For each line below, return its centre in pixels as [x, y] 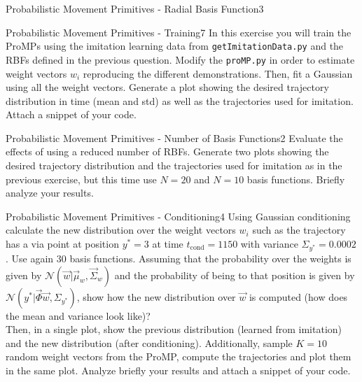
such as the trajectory [299, 230]
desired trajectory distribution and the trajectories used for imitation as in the [174, 165]
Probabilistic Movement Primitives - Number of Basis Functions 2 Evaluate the [174, 137]
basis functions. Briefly [296, 179]
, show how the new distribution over [156, 296]
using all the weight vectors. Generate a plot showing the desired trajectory [167, 87]
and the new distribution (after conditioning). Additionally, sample [149, 342]
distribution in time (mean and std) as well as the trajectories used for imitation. [180, 100]
